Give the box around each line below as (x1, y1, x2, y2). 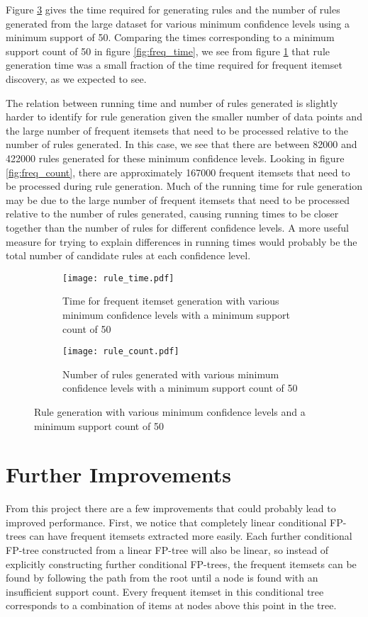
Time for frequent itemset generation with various (62, 293, 279, 308)
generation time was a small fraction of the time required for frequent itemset (6, 57, 342, 72)
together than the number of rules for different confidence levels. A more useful (6, 220, 349, 234)
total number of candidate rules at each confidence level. (6, 248, 251, 263)
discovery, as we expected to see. (6, 71, 147, 86)
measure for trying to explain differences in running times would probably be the (6, 234, 357, 249)
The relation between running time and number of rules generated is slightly (6, 95, 338, 110)
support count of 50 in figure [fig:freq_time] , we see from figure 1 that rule (6, 43, 330, 58)
